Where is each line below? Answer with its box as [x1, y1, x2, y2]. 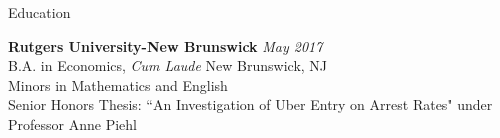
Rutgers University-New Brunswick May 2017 [8, 35, 323, 56]
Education [8, 2, 71, 22]
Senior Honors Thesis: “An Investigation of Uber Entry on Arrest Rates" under [8, 94, 493, 115]
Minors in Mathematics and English [8, 74, 228, 95]
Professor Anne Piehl [8, 113, 137, 134]
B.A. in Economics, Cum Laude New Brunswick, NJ [8, 55, 328, 76]
